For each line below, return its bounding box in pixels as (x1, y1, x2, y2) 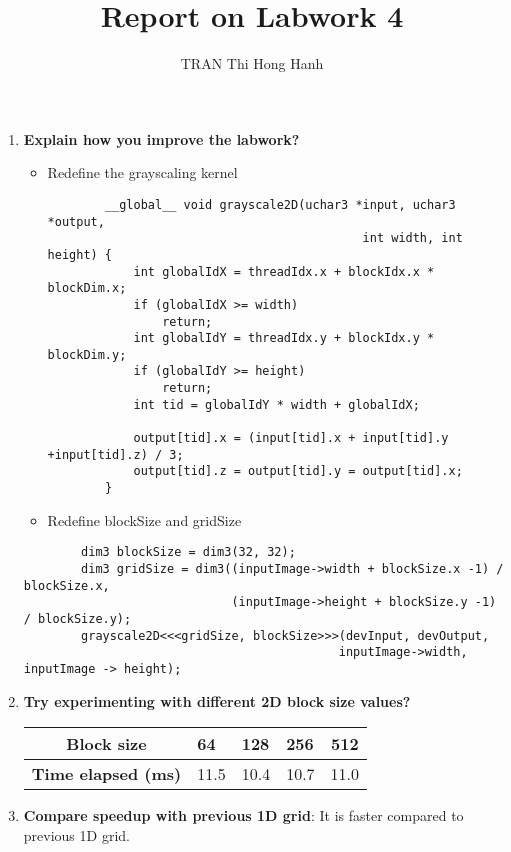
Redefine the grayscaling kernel (47, 162, 238, 183)
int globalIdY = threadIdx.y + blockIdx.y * (133, 331, 435, 346)
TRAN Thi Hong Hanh (180, 53, 324, 74)
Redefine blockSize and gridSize (47, 509, 242, 530)
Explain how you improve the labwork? (23, 128, 300, 149)
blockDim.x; (47, 281, 127, 296)
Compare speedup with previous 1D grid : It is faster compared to (23, 805, 464, 826)
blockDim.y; (47, 347, 127, 362)
